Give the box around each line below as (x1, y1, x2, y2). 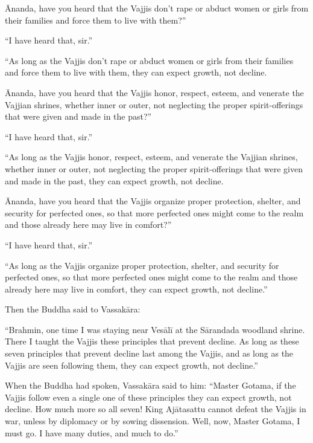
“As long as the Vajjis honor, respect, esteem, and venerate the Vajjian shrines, (5, 150, 298, 163)
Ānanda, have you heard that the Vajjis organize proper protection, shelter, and (5, 195, 301, 207)
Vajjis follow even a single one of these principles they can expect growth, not (5, 390, 292, 403)
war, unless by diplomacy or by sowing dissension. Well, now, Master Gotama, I (5, 415, 300, 427)
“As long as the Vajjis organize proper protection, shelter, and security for (5, 259, 279, 271)
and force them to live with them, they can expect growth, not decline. (5, 66, 267, 79)
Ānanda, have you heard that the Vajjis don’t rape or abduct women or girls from (5, 2, 309, 14)
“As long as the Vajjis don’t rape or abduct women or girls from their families (5, 54, 294, 66)
